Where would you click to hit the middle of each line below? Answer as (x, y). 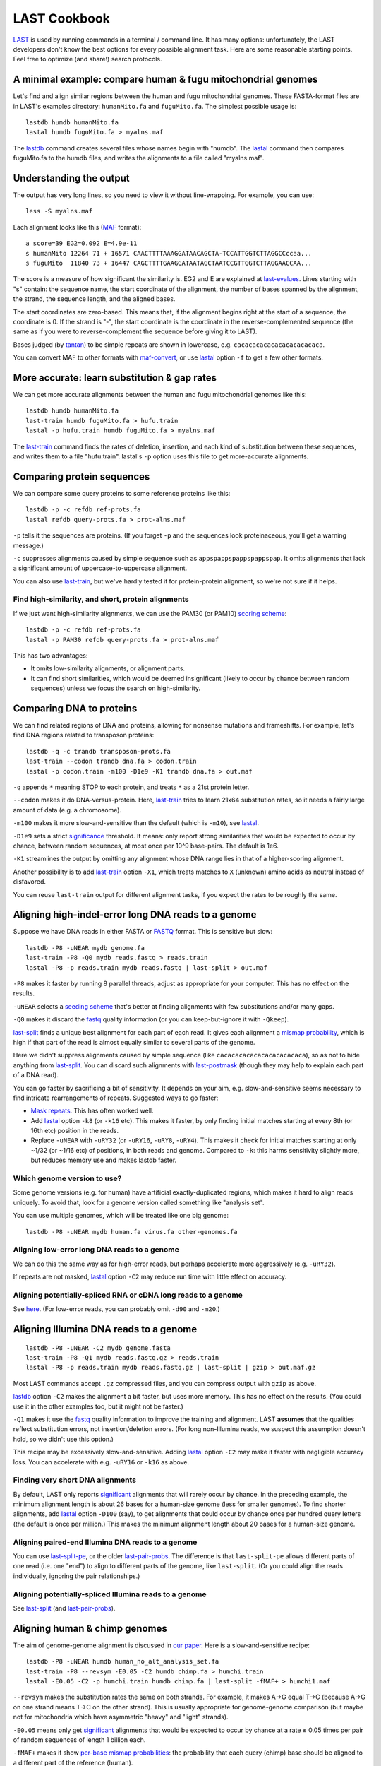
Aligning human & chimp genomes (90, 1628)
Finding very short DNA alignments (75, 1480)
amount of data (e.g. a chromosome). (67, 810)
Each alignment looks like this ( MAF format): (77, 227)
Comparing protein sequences (81, 476)
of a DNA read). (36, 1075)
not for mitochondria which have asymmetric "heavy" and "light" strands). (121, 1717)
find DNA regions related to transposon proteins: (84, 735)
